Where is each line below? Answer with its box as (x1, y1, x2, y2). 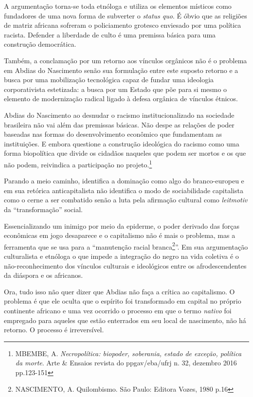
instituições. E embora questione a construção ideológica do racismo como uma (4, 138, 239, 148)
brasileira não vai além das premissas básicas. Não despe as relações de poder (4, 119, 235, 129)
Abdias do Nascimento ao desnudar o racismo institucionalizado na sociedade (4, 109, 235, 120)
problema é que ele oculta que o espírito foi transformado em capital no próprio (4, 296, 241, 306)
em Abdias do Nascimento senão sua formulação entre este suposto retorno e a (4, 65, 238, 75)
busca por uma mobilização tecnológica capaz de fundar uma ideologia (4, 74, 214, 85)
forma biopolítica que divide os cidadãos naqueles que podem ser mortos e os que (4, 148, 246, 158)
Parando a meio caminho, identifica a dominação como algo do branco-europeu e (4, 176, 244, 186)
